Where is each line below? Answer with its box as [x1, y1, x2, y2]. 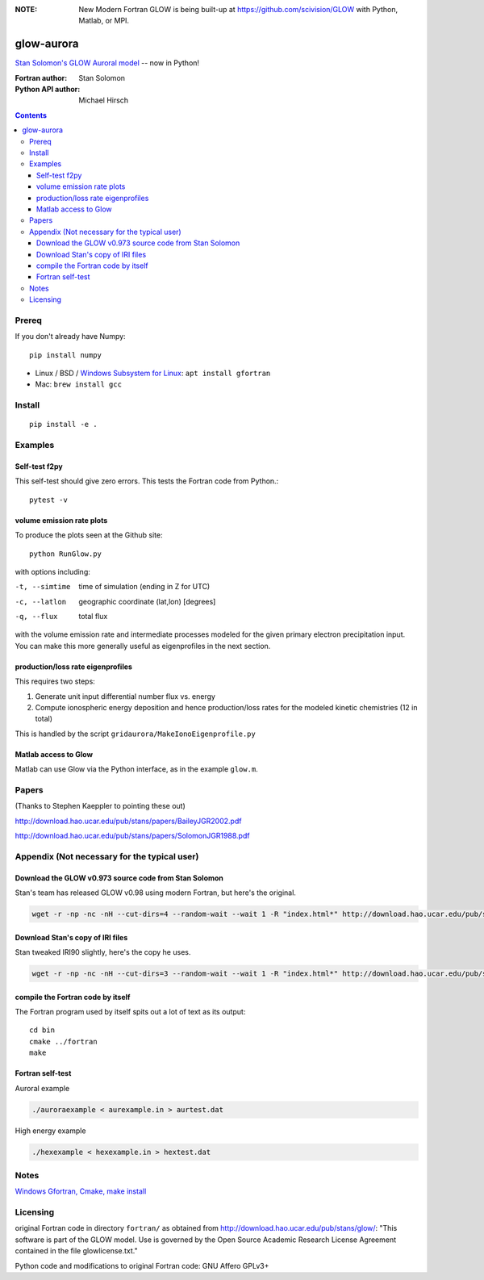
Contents [15, 110, 48, 120]
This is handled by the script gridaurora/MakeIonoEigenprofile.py [15, 729, 256, 738]
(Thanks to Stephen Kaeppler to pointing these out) [15, 801, 186, 811]
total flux [78, 612, 108, 621]
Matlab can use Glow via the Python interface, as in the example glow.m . [15, 764, 258, 774]
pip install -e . [29, 420, 98, 429]
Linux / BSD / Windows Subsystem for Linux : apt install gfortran [35, 368, 271, 379]
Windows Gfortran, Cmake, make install [15, 1186, 147, 1196]
